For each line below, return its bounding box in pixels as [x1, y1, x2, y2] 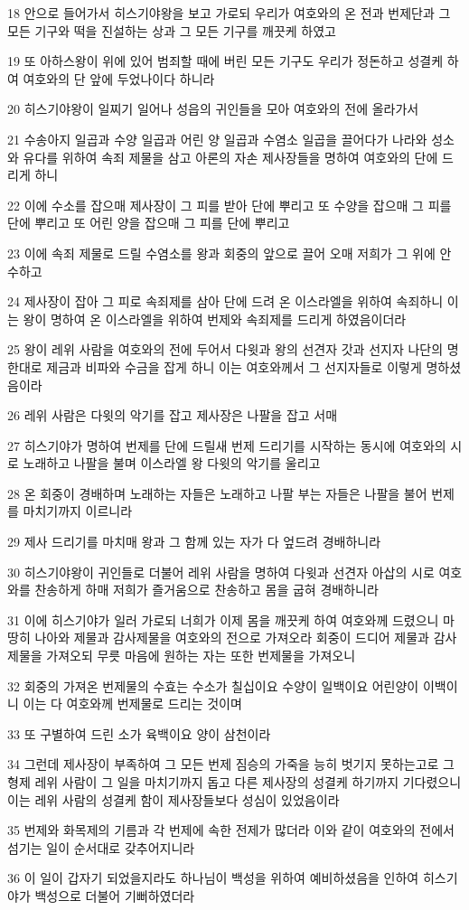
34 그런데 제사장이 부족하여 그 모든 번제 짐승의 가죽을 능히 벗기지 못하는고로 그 [7, 755, 455, 774]
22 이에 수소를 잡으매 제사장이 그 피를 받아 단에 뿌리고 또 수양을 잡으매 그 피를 [7, 195, 452, 214]
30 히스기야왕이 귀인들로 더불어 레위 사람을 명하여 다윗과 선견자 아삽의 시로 [7, 562, 435, 581]
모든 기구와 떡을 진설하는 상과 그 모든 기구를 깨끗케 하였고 [7, 21, 336, 40]
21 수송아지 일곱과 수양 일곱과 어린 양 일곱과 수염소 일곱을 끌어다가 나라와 [7, 129, 427, 148]
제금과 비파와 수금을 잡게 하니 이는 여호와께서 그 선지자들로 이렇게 [46, 357, 422, 376]
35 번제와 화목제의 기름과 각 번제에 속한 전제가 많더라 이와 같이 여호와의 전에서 [7, 821, 455, 840]
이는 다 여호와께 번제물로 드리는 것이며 [23, 694, 242, 713]
